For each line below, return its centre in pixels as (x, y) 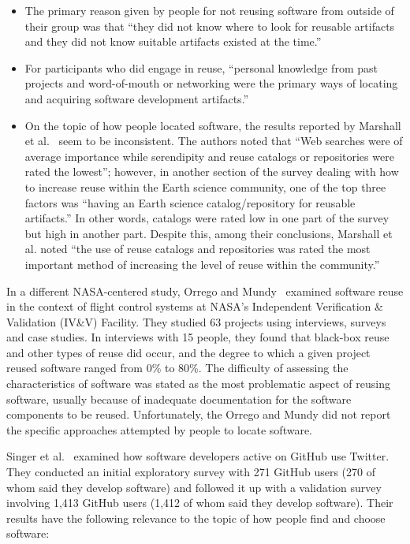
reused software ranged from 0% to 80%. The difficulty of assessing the (177, 368)
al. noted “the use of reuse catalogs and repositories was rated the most (198, 249)
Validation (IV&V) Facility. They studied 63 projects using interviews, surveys (196, 321)
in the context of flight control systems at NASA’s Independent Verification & (195, 306)
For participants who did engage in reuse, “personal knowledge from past (201, 67)
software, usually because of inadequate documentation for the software (179, 399)
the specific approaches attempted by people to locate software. (159, 429)
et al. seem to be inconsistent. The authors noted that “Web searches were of (214, 141)
